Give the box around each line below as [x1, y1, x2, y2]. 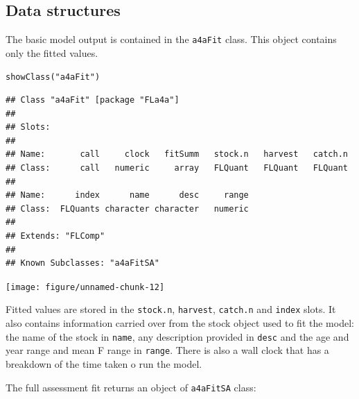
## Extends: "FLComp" [6, 231, 105, 241]
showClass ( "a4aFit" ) [6, 72, 100, 83]
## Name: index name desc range [6, 190, 249, 201]
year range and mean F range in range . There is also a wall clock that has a [6, 343, 329, 357]
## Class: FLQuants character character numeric [6, 203, 249, 214]
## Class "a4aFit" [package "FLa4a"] [6, 95, 179, 105]
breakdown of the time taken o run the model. [6, 357, 202, 371]
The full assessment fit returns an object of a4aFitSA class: [6, 380, 256, 394]
